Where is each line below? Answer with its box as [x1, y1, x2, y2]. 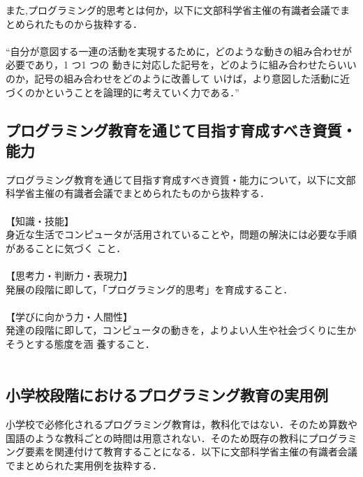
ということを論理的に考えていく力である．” [44, 85, 239, 99]
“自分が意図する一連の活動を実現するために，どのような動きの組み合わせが [6, 43, 352, 58]
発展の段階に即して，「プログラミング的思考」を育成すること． [6, 281, 293, 296]
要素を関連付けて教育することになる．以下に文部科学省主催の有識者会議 [24, 444, 357, 459]
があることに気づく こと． [6, 240, 126, 255]
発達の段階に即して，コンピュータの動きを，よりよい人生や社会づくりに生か [6, 323, 357, 337]
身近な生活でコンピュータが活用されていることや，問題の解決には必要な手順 [6, 227, 357, 242]
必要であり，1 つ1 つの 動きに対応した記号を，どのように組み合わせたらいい [6, 57, 357, 72]
